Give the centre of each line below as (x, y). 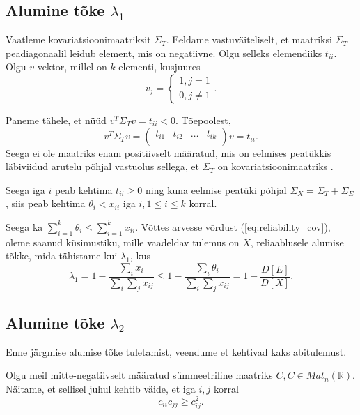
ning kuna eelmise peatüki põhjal (216, 189)
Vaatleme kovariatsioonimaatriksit (78, 39)
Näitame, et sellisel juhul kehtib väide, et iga (101, 388)
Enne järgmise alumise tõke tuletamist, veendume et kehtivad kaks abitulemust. (176, 351)
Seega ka (24, 226)
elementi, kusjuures (159, 67)
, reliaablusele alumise (297, 242)
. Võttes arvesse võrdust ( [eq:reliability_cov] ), (233, 226)
